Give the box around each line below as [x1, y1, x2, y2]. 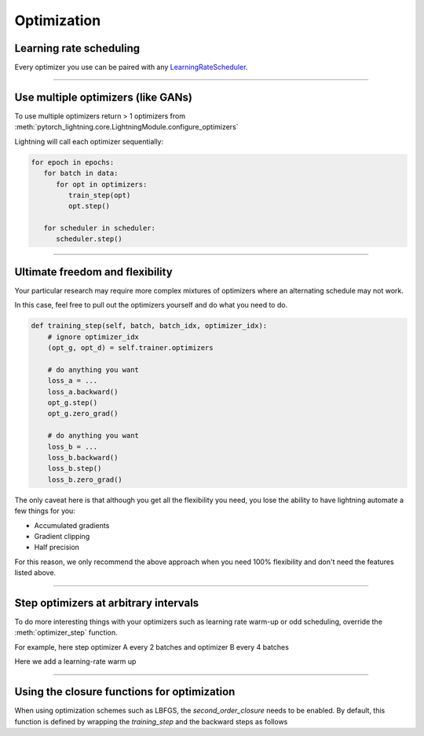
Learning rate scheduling [14, 42, 141, 55]
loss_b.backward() [47, 454, 119, 462]
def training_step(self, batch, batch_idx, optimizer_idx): [31, 322, 268, 330]
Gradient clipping [34, 531, 90, 541]
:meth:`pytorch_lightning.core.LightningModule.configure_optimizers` [14, 122, 239, 132]
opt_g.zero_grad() [47, 409, 119, 418]
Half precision [34, 542, 80, 552]
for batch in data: [43, 169, 119, 178]
